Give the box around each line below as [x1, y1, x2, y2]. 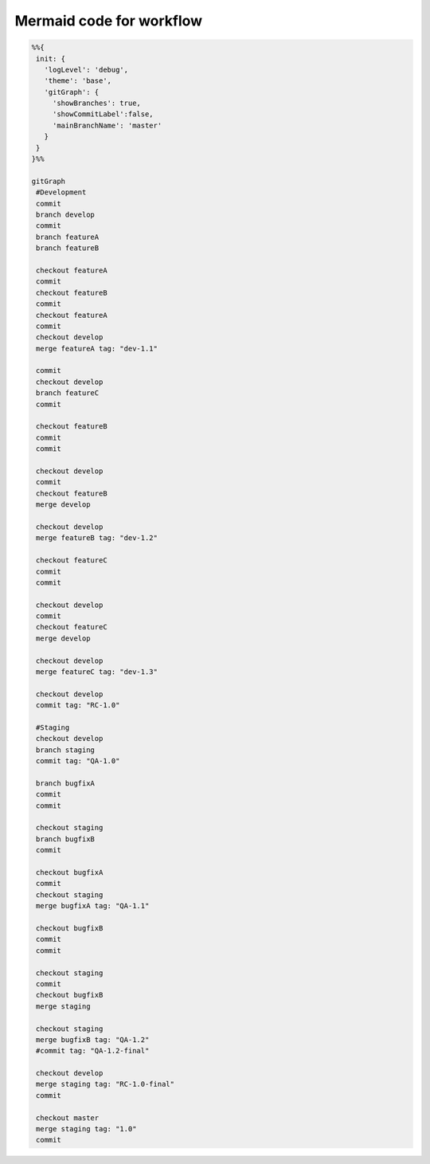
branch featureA [36, 232, 100, 241]
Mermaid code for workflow [14, 12, 203, 29]
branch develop [36, 210, 96, 219]
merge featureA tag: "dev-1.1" [36, 343, 158, 353]
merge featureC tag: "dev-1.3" [36, 668, 158, 676]
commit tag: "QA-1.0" [36, 757, 120, 766]
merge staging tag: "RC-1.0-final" [36, 1080, 175, 1089]
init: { [36, 54, 66, 63]
